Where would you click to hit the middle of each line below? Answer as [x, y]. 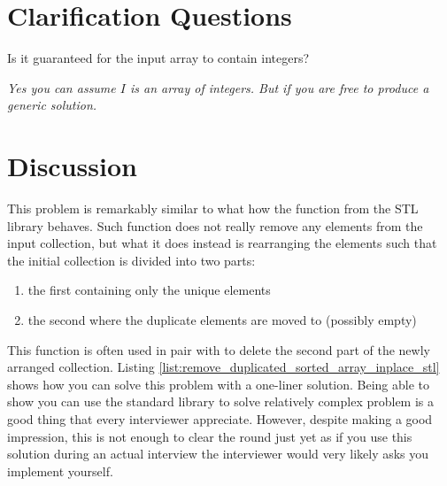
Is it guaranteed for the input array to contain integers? [158, 58]
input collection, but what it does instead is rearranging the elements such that [222, 243]
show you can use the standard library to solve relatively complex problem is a [221, 401]
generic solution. [52, 105]
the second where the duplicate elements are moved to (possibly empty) [222, 320]
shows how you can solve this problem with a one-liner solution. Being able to [219, 384]
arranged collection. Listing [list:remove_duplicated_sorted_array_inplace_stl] [223, 367]
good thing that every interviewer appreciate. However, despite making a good [220, 418]
